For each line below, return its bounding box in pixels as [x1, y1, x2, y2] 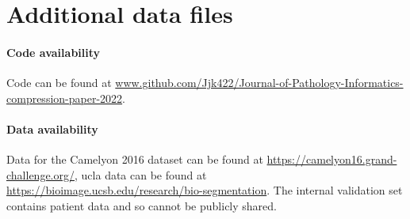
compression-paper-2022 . [6, 89, 125, 106]
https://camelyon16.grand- [266, 151, 397, 168]
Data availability [6, 120, 98, 137]
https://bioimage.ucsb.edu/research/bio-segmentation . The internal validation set [6, 182, 403, 198]
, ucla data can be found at [75, 166, 207, 183]
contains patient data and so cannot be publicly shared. [6, 197, 277, 213]
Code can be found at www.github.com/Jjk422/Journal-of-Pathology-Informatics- [6, 74, 404, 91]
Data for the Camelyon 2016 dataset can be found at [6, 151, 263, 168]
